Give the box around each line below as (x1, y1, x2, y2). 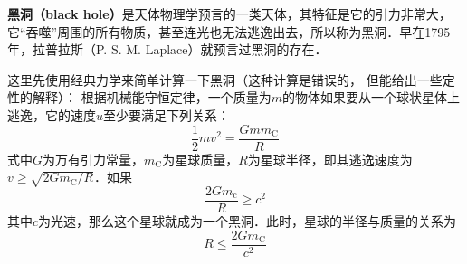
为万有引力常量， (43, 149, 145, 168)
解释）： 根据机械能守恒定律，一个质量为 (32, 88, 272, 107)
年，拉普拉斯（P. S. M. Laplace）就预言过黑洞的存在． (7, 40, 328, 59)
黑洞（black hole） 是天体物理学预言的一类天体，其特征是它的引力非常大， (7, 5, 452, 23)
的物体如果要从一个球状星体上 (281, 88, 460, 107)
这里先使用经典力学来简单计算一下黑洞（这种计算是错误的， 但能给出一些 (7, 70, 443, 89)
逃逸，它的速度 (7, 105, 96, 124)
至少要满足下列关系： (103, 105, 231, 124)
